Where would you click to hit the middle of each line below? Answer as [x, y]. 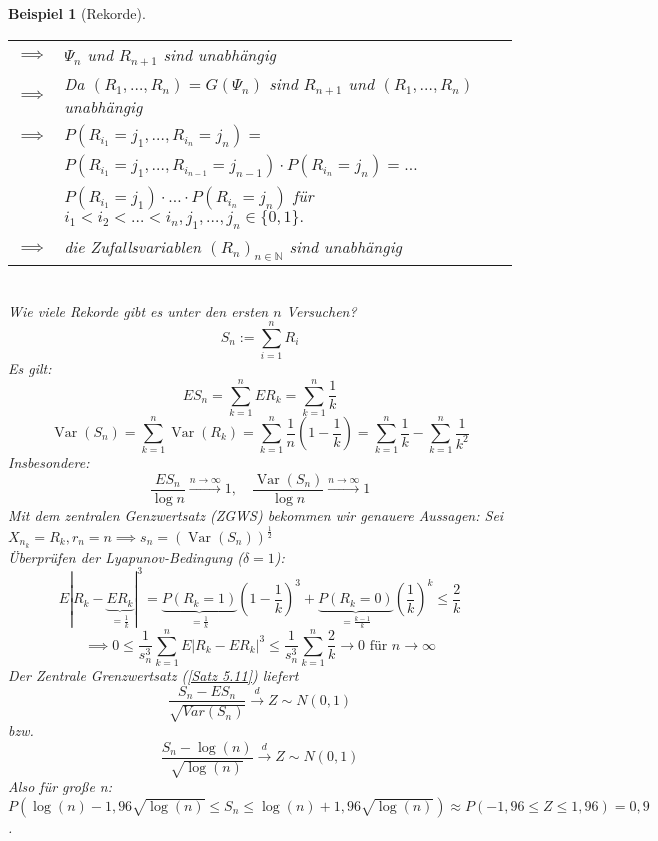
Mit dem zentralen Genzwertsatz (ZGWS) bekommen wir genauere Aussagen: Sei [256, 514]
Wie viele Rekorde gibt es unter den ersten [138, 310]
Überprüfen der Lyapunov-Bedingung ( [125, 556]
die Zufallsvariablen [132, 246]
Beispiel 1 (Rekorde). [77, 13]
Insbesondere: [49, 462]
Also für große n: [60, 786]
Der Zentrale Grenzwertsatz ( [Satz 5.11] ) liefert [153, 674]
